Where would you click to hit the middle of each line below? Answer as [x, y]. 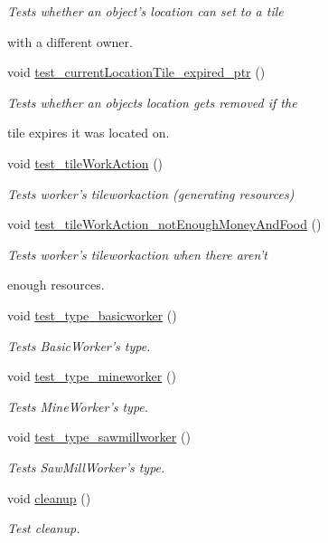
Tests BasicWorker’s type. [79, 345]
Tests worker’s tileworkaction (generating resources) [151, 193]
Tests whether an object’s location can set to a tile [145, 11]
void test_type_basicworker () [92, 314]
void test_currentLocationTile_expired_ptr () [136, 72]
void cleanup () [49, 497]
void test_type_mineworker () [92, 376]
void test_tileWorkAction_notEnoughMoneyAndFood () [164, 224]
